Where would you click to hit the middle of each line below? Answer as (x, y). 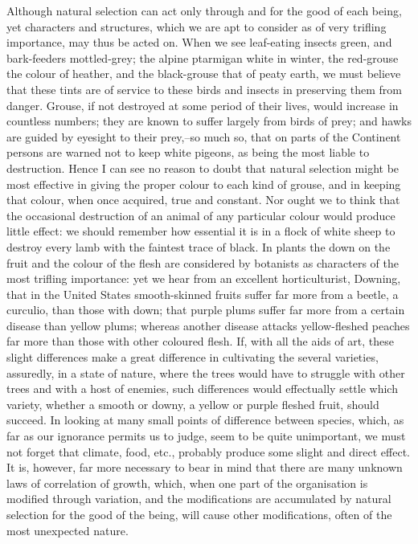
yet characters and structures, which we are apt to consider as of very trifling (197, 26)
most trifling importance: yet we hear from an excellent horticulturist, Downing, (204, 278)
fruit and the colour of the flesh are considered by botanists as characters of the (203, 262)
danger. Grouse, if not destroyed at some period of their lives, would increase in (203, 105)
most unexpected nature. (68, 530)
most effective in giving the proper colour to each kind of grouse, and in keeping (204, 184)
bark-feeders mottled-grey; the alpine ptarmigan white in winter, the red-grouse (203, 57)
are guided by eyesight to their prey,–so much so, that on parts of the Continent (204, 136)
